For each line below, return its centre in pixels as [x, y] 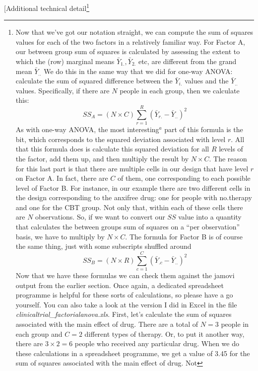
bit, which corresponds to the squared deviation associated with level [121, 139]
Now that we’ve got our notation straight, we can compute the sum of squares [134, 32]
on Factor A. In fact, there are [62, 178]
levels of [231, 149]
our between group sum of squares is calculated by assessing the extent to [128, 51]
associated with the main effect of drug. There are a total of [107, 324]
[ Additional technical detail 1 [47, 7]
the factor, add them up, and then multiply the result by [102, 158]
